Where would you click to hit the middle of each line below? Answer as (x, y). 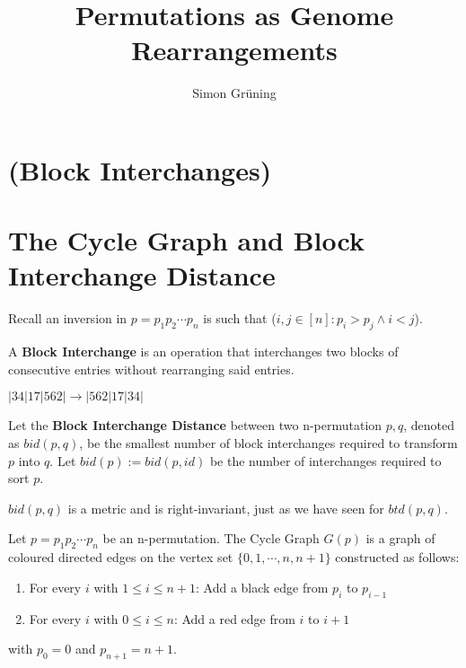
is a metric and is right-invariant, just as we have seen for (226, 508)
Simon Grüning (234, 93)
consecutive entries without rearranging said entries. (151, 369)
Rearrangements (234, 50)
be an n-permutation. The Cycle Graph (211, 538)
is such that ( (240, 318)
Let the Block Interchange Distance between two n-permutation (195, 425)
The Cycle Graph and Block (186, 240)
